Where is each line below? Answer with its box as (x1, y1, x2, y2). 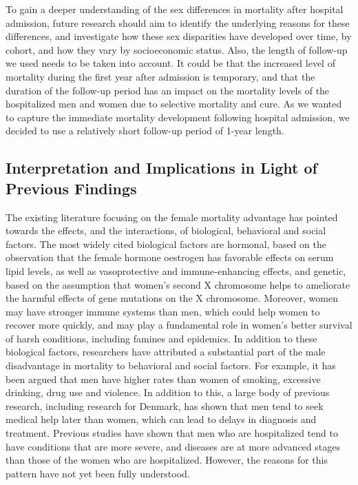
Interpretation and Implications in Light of (6, 157, 317, 178)
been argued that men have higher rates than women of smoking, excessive (6, 371, 321, 386)
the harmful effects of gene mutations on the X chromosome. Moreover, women (6, 291, 338, 305)
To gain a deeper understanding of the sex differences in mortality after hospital (6, 2, 344, 16)
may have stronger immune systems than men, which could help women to (6, 304, 320, 318)
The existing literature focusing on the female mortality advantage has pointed (6, 209, 338, 224)
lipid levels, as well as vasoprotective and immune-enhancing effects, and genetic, (6, 263, 346, 278)
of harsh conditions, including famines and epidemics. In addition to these (6, 331, 317, 345)
